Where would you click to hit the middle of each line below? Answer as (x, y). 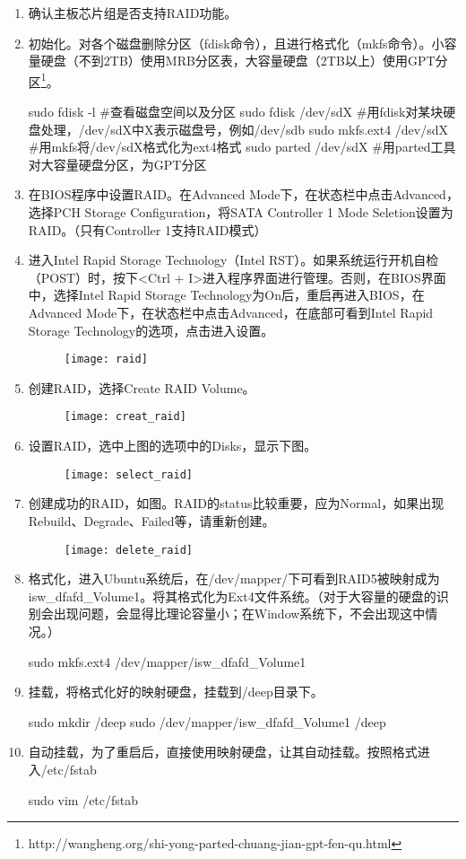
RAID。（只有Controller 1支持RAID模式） (147, 229)
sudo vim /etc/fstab (83, 799)
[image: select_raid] (128, 474)
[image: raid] (106, 359)
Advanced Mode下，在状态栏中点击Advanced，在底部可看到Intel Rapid (231, 312)
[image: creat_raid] (125, 417)
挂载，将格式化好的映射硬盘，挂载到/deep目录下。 (176, 692)
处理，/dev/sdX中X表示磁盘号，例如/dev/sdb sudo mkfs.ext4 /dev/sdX (245, 129)
